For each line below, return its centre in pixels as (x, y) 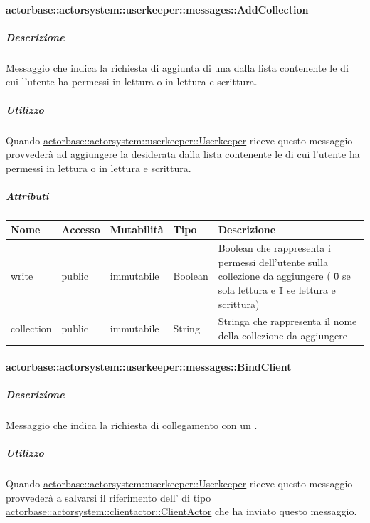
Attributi (27, 195)
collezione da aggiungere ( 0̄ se (284, 276)
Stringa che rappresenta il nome (287, 321)
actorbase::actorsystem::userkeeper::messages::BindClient (149, 366)
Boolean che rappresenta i (274, 248)
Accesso (81, 229)
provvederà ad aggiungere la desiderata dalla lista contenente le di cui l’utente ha (183, 154)
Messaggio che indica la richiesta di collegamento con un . (132, 424)
